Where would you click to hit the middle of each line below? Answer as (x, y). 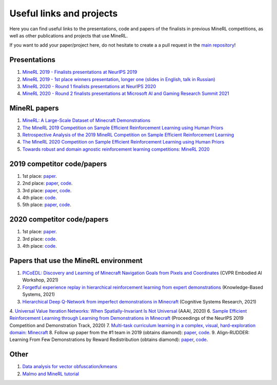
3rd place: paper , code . (47, 190)
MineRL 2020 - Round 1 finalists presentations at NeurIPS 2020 (89, 87)
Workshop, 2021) (40, 280)
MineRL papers (34, 108)
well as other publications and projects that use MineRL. (69, 35)
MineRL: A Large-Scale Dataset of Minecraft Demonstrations (86, 120)
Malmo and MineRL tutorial (51, 374)
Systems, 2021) (39, 294)
